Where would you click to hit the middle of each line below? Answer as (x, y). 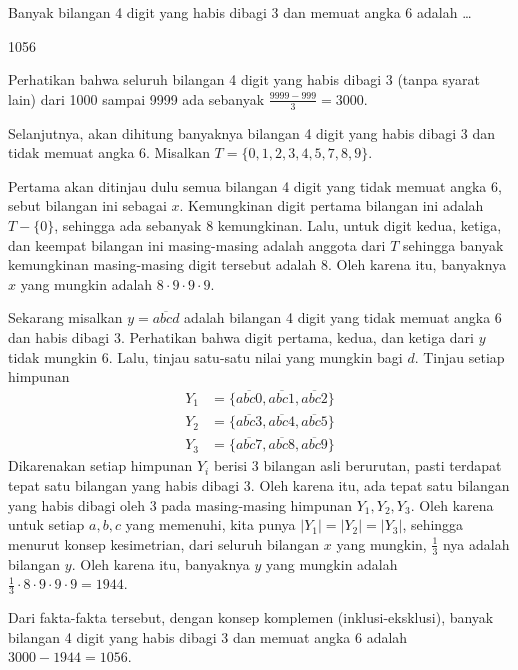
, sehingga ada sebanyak (128, 224)
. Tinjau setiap (459, 356)
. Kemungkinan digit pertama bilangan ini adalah (331, 205)
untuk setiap (46, 524)
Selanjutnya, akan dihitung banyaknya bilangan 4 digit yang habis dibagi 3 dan (252, 132)
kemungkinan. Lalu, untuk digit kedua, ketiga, (359, 224)
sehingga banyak (453, 244)
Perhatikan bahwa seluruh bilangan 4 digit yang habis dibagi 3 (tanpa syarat (244, 79)
